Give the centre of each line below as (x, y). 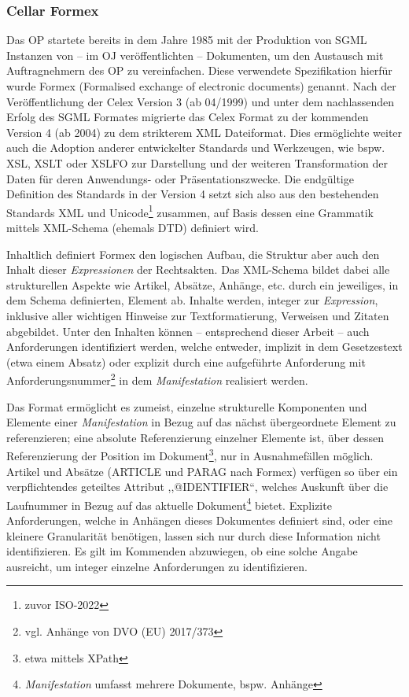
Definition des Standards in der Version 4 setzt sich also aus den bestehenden (193, 194)
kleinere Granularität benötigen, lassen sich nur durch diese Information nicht (193, 535)
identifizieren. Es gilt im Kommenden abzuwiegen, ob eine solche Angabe (182, 551)
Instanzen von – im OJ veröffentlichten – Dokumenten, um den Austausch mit (195, 55)
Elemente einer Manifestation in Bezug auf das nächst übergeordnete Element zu (201, 422)
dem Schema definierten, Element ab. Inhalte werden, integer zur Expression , (192, 300)
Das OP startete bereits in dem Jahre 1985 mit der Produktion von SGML (187, 40)
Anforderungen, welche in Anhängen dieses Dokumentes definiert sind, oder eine (200, 520)
